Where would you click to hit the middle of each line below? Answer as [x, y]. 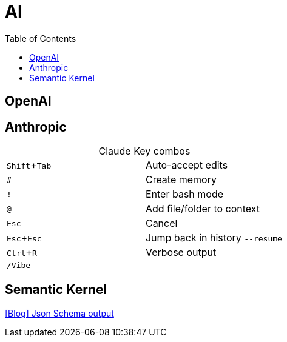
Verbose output [181, 253]
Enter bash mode [184, 194]
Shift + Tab [29, 165]
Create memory [181, 180]
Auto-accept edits [187, 165]
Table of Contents [41, 38]
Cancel [161, 223]
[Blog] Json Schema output [59, 313]
